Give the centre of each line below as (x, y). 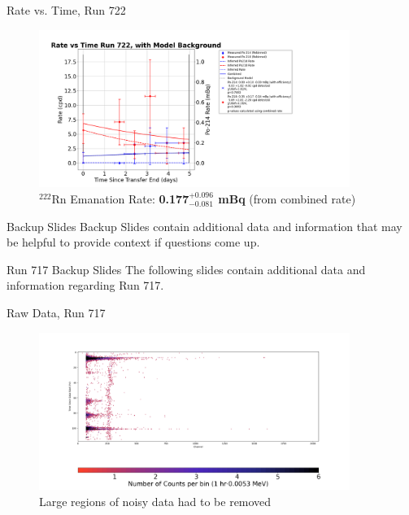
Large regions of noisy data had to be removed (155, 501)
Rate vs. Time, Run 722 (66, 10)
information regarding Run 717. (85, 285)
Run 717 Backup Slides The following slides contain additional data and (186, 269)
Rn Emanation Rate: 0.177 (120, 198)
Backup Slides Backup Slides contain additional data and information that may (204, 226)
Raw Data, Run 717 (56, 312)
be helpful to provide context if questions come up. (133, 242)
